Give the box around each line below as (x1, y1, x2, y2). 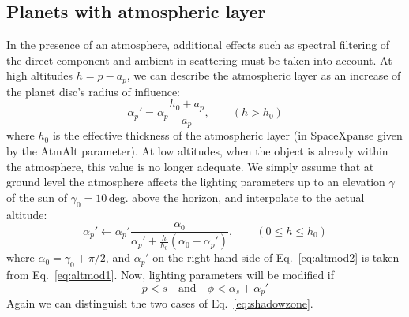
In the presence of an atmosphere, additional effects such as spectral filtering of (6, 36, 390, 53)
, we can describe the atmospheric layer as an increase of (126, 67, 401, 84)
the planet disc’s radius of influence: (6, 83, 181, 99)
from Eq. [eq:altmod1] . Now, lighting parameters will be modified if (6, 267, 335, 283)
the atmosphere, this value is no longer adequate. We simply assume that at (6, 158, 374, 174)
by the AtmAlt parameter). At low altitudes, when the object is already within (6, 142, 388, 158)
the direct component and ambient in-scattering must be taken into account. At (6, 51, 392, 68)
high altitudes (6, 67, 73, 84)
